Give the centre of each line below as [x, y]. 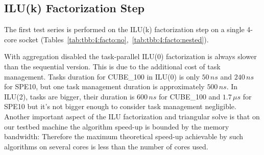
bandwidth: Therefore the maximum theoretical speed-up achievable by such [124, 136]
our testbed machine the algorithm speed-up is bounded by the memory [117, 126]
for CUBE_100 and [189, 96]
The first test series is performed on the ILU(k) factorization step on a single [124, 29]
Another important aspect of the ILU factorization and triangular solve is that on [132, 116]
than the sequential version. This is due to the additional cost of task [112, 66]
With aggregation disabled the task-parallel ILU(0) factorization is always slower [130, 56]
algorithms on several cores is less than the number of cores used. [106, 146]
